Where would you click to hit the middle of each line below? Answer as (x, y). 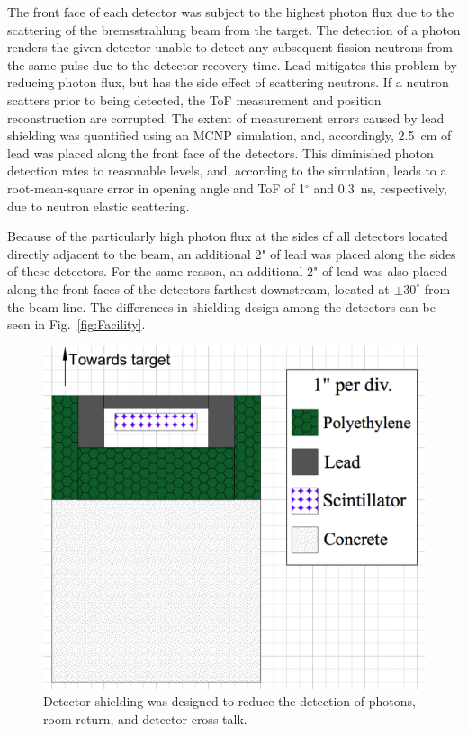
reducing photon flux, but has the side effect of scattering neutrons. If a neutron (228, 82)
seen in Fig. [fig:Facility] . (76, 324)
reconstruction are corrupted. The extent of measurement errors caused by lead (226, 117)
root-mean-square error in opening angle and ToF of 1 (157, 188)
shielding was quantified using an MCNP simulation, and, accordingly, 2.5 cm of (229, 135)
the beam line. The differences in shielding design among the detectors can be (221, 306)
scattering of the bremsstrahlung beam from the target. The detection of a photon (234, 29)
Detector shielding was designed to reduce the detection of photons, (229, 701)
